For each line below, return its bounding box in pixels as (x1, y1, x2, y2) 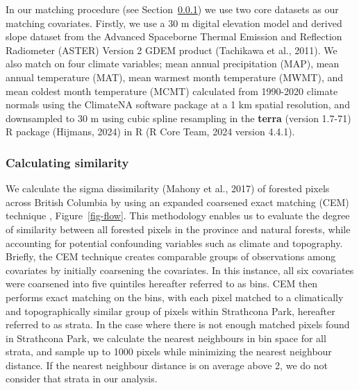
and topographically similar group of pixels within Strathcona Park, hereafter (6, 303, 335, 318)
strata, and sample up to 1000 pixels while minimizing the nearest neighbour (6, 344, 332, 359)
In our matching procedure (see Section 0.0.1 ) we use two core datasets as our (6, 2, 339, 16)
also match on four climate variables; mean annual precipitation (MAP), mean (6, 56, 340, 71)
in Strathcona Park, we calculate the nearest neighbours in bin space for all (6, 330, 326, 345)
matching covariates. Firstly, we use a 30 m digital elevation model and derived (6, 15, 342, 30)
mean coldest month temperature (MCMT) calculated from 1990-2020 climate (6, 83, 338, 98)
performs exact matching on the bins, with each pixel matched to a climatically (6, 289, 344, 304)
